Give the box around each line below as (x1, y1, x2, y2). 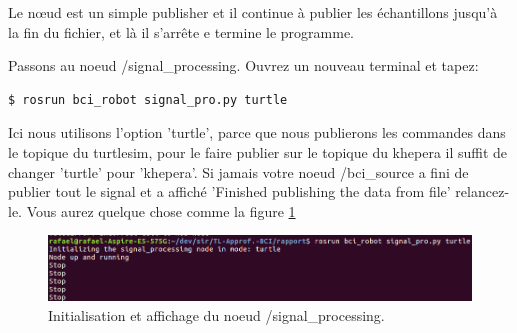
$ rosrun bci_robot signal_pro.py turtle (8, 92, 288, 107)
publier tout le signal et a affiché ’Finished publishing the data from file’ (8, 181, 451, 202)
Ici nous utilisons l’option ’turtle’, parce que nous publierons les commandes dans (8, 122, 506, 143)
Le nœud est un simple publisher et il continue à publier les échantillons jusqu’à (8, 2, 498, 22)
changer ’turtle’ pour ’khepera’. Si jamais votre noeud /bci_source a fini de (8, 161, 469, 182)
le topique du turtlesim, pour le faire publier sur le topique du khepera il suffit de (8, 141, 508, 162)
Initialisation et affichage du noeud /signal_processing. (48, 304, 385, 325)
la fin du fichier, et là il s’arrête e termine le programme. (8, 21, 355, 42)
